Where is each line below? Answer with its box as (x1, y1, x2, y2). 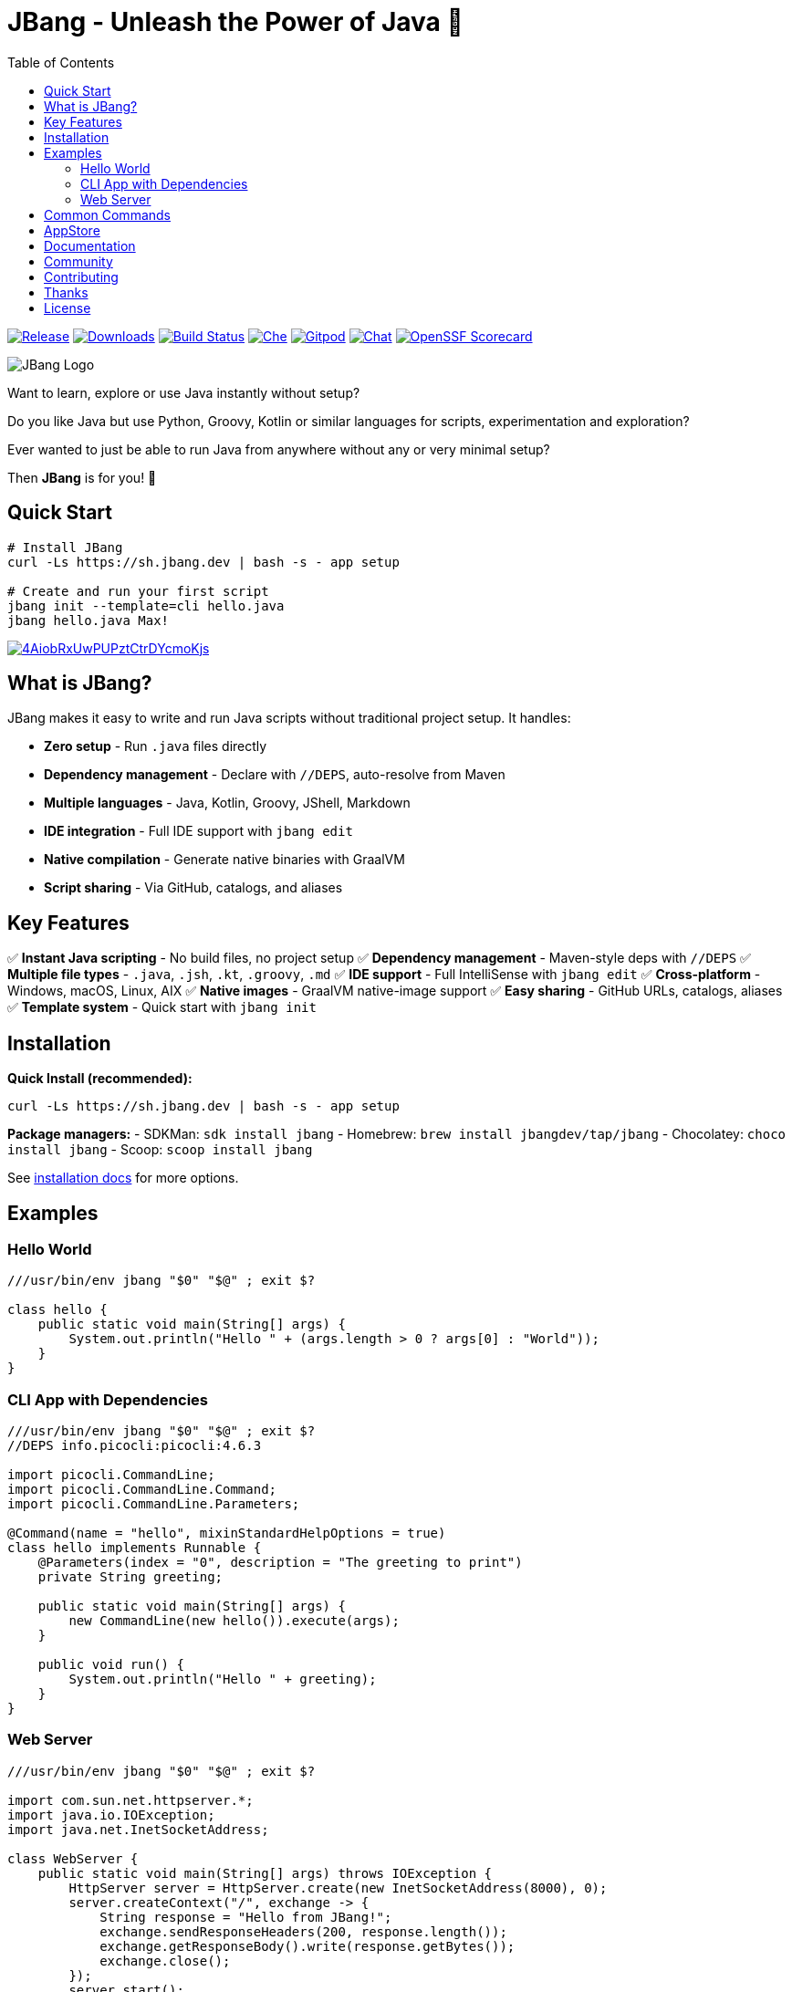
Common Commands (44, 206, 171, 223)
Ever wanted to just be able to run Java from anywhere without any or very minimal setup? (7, 441, 550, 457)
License (44, 299, 91, 316)
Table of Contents (7, 54, 115, 70)
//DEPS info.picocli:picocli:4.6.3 (7, 1438, 262, 1454)
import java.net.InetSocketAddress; (7, 1821, 269, 1837)
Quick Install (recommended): (7, 1070, 193, 1087)
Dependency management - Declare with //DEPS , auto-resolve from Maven (44, 767, 505, 783)
